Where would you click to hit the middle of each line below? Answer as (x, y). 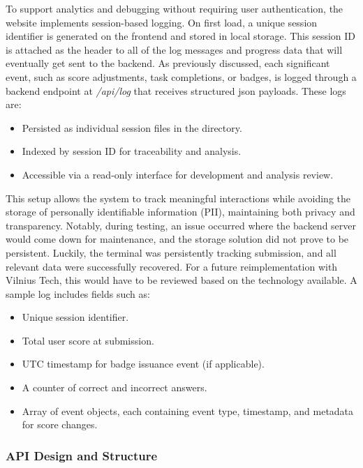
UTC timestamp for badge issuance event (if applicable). (143, 364)
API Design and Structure (82, 455)
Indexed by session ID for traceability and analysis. (132, 151)
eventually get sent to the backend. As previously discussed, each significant (168, 63)
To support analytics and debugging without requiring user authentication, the (175, 8)
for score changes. (60, 424)
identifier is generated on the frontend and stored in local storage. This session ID (181, 36)
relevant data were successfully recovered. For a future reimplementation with (172, 266)
